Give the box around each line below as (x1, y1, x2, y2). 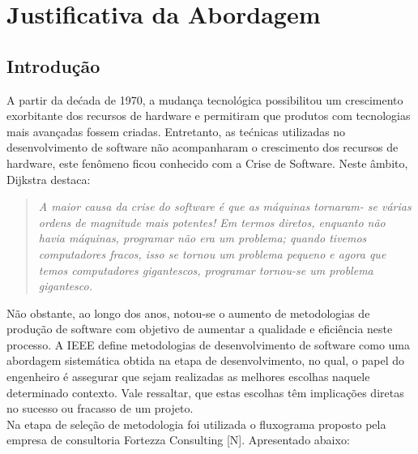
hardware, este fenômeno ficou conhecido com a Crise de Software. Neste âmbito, (6, 154, 408, 171)
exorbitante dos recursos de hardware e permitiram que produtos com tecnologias (6, 107, 411, 124)
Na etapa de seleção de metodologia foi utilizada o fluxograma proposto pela (6, 415, 386, 432)
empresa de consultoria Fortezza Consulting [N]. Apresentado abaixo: (6, 431, 350, 448)
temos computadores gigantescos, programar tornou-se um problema (38, 261, 373, 278)
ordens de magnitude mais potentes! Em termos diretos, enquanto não (38, 213, 386, 230)
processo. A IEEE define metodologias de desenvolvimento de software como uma (6, 336, 410, 353)
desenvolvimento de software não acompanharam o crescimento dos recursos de (6, 139, 399, 156)
